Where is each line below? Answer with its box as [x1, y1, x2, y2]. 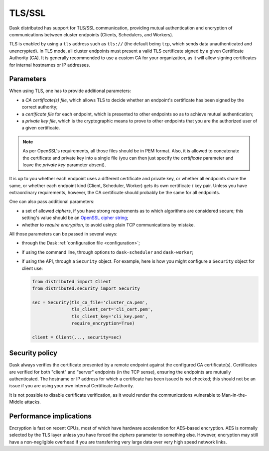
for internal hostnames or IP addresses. [9, 62, 90, 68]
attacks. [24, 399, 41, 405]
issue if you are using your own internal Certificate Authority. [9, 383, 134, 389]
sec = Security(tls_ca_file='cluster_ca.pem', [32, 299, 148, 305]
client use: [21, 265, 43, 271]
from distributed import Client [32, 279, 112, 284]
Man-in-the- [222, 392, 247, 398]
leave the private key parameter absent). [22, 162, 106, 168]
